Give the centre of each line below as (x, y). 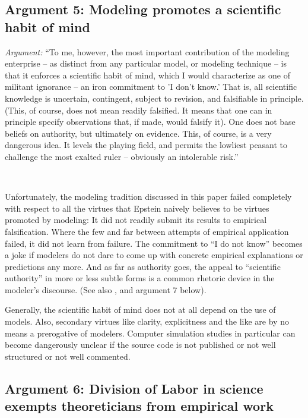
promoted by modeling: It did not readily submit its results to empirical (136, 220)
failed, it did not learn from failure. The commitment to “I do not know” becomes (154, 243)
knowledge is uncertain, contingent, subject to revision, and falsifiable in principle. (154, 98)
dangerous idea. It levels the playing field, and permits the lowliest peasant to (146, 145)
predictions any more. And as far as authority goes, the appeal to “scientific (143, 266)
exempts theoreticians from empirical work (139, 406)
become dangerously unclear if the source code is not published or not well (140, 345)
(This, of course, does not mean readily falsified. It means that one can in (139, 110)
